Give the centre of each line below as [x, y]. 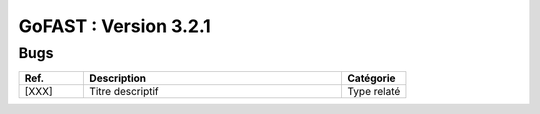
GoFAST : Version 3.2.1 [115, 26]
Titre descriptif [124, 92]
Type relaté [374, 92]
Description [118, 78]
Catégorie [371, 78]
